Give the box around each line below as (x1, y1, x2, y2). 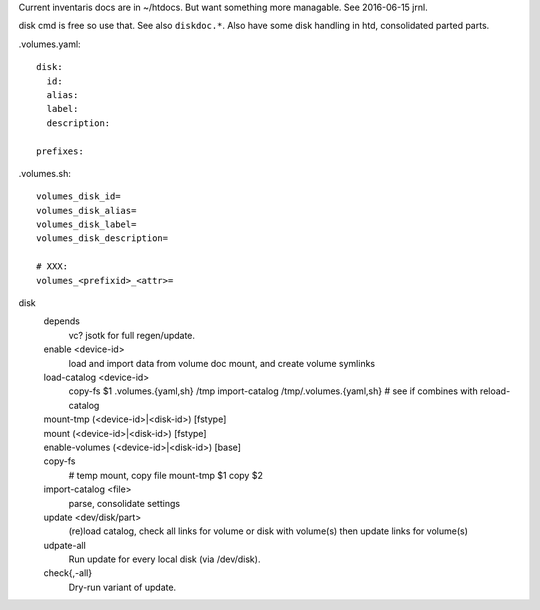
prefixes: (36, 145, 84, 157)
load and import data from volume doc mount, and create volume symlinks (68, 357, 375, 369)
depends (43, 315, 80, 327)
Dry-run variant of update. (68, 581, 177, 593)
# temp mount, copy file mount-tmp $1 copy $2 (68, 469, 264, 481)
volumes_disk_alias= (36, 205, 137, 216)
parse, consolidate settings (68, 497, 180, 509)
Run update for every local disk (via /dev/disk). (68, 553, 261, 565)
